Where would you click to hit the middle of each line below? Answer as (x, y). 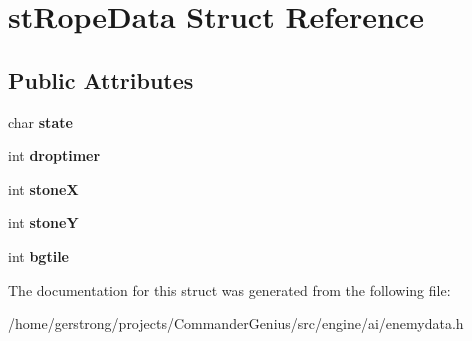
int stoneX (43, 188)
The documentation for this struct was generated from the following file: (229, 289)
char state (40, 121)
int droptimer (54, 155)
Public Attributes (101, 79)
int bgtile (38, 255)
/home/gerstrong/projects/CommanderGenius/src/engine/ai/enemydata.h (236, 323)
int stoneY (43, 222)
